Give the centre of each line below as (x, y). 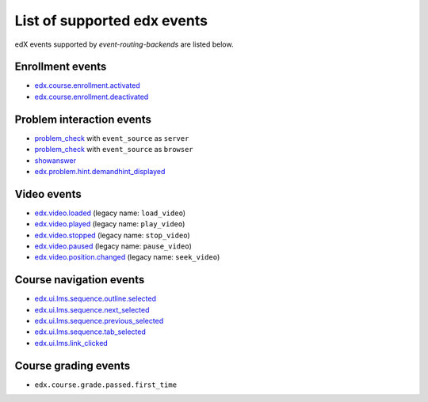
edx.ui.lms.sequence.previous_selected (99, 321)
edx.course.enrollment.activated (87, 85)
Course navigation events (80, 280)
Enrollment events (61, 67)
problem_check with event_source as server (112, 138)
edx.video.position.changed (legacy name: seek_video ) (127, 257)
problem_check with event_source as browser (114, 150)
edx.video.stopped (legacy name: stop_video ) (112, 235)
